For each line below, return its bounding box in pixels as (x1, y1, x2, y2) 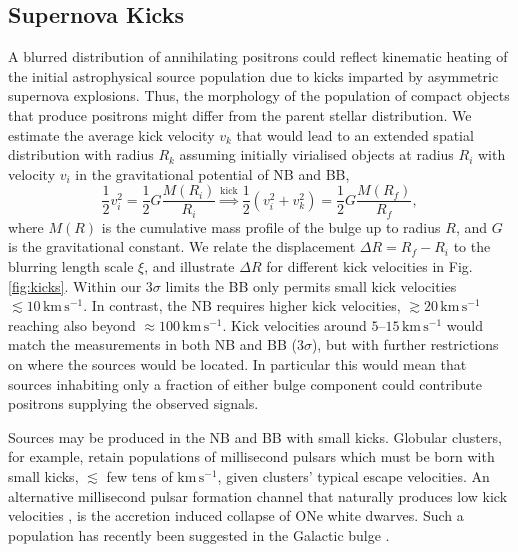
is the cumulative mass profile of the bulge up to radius (101, 216, 441, 237)
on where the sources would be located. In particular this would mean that (8, 354, 467, 375)
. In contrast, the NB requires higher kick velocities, (83, 295, 401, 316)
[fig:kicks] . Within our (8, 275, 142, 296)
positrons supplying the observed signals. (8, 393, 259, 414)
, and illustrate (144, 256, 235, 277)
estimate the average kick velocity (8, 124, 215, 145)
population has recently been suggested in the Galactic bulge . (8, 524, 390, 545)
